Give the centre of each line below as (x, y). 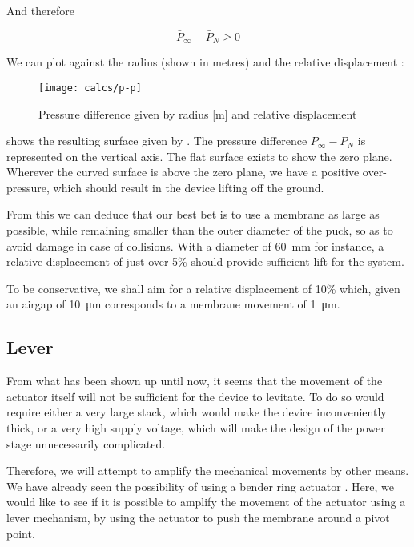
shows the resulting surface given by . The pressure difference (157, 141)
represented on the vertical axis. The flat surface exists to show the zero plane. (199, 156)
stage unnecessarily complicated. (86, 443)
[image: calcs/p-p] (90, 88)
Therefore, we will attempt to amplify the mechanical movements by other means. (208, 471)
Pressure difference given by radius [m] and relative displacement (198, 113)
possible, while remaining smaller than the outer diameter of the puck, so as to (200, 230)
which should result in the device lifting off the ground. (189, 187)
